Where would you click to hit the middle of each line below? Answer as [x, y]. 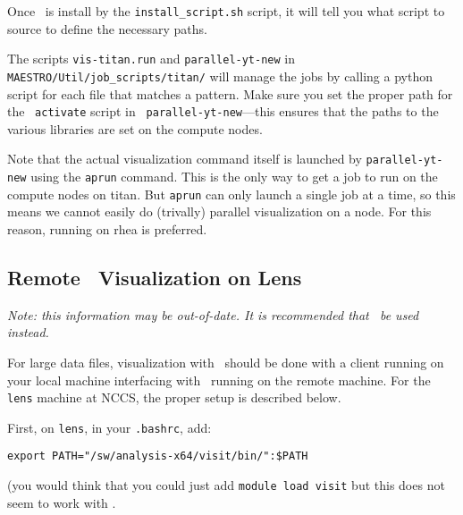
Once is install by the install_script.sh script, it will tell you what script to [226, 11]
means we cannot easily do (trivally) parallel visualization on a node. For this [219, 211]
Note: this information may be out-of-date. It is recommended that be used [213, 314]
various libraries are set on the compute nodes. [135, 128]
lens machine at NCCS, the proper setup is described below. [174, 397]
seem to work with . [62, 502]
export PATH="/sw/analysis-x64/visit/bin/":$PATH [158, 456]
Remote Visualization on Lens [155, 277]
